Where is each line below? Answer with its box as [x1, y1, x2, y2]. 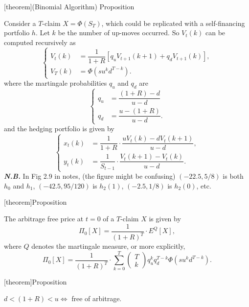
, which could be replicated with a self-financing [101, 18, 245, 28]
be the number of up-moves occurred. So [58, 27, 180, 38]
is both [223, 171, 244, 181]
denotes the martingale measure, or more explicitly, [31, 241, 185, 251]
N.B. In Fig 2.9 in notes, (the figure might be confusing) [4, 171, 176, 181]
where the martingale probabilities [4, 78, 107, 88]
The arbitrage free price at [4, 213, 84, 223]
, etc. [196, 180, 211, 190]
